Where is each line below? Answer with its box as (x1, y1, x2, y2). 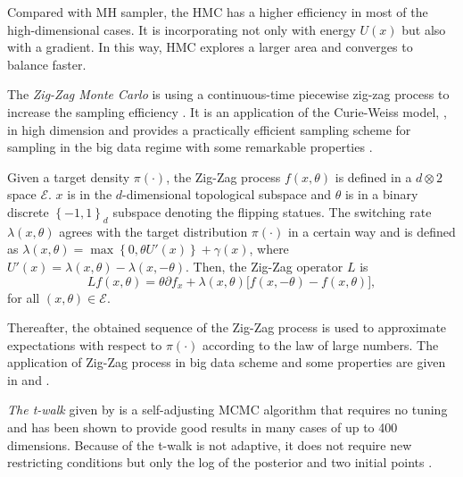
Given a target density (7, 167, 130, 186)
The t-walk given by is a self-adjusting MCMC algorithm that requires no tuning (7, 400, 448, 419)
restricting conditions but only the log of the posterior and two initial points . (7, 453, 433, 472)
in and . (7, 370, 50, 389)
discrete (7, 202, 49, 221)
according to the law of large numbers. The (202, 335, 439, 354)
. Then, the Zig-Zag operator (186, 256, 343, 275)
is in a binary (344, 185, 418, 204)
